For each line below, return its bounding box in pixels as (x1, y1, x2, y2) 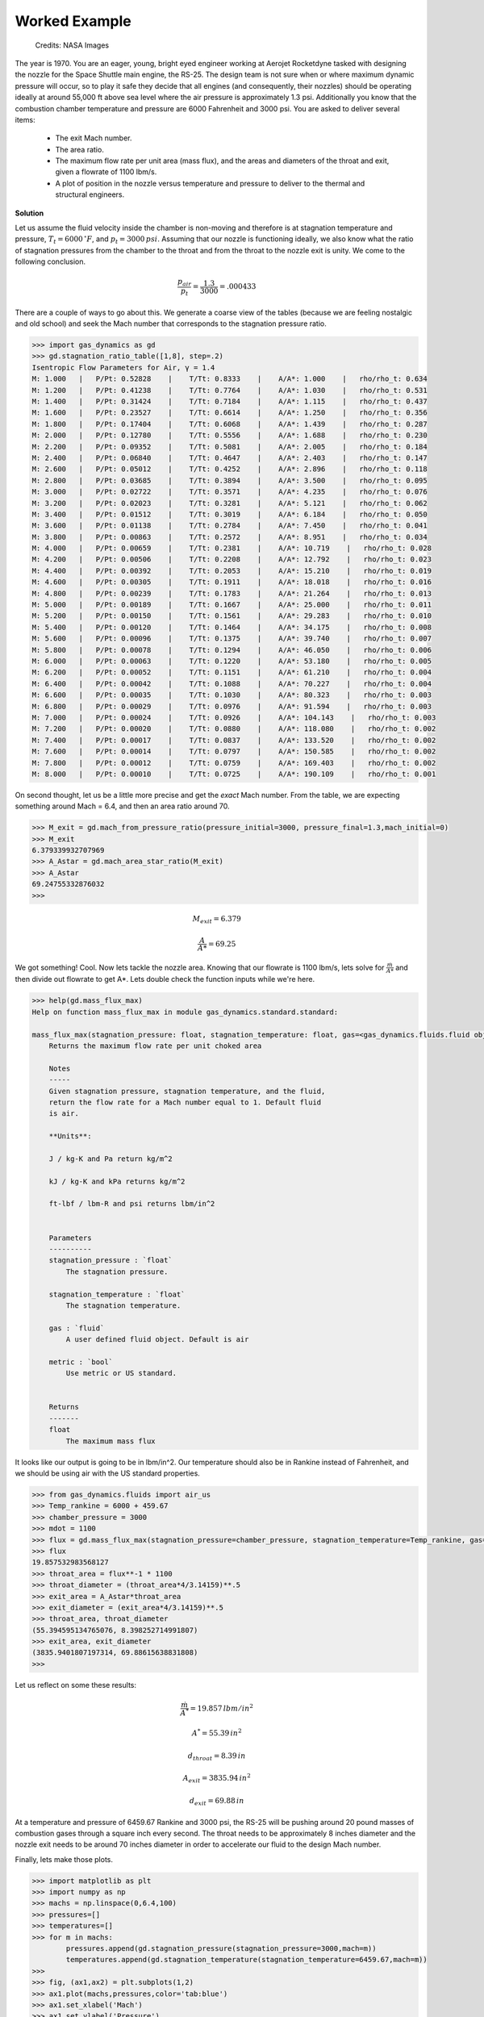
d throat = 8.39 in (187, 1751, 246, 1762)
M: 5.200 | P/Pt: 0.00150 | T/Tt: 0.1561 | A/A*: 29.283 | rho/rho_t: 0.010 (31, 612, 432, 620)
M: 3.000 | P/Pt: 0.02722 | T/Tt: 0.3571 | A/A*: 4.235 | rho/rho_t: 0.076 (31, 487, 428, 496)
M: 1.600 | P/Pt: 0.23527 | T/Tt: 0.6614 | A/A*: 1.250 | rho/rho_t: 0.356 (31, 408, 428, 417)
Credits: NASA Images (35, 40, 110, 50)
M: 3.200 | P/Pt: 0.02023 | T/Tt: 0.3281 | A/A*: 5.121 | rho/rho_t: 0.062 (31, 499, 428, 507)
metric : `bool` (48, 1357, 113, 1367)
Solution (15, 208, 44, 218)
